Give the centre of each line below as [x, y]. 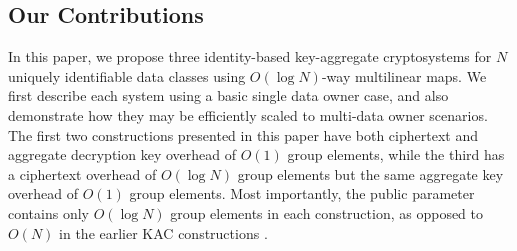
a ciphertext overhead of [82, 173]
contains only [48, 212]
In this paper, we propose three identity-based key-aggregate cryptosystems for [250, 56]
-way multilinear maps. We [404, 75]
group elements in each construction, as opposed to [327, 212]
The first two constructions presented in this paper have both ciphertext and [243, 134]
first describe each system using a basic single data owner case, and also [228, 95]
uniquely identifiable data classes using [127, 75]
